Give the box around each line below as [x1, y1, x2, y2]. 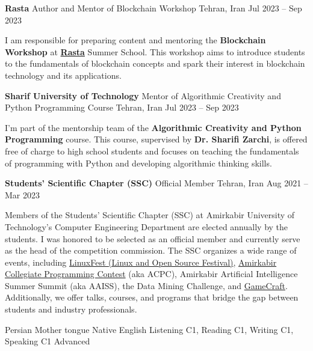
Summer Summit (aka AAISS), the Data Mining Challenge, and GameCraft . [5, 279, 288, 291]
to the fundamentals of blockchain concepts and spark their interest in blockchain [5, 57, 305, 70]
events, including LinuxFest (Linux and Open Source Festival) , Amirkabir [5, 255, 277, 268]
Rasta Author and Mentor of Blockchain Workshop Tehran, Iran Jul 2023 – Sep [5, 2, 302, 14]
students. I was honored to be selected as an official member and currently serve [5, 232, 300, 245]
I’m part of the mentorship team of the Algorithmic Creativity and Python [5, 121, 302, 133]
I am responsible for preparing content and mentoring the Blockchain [5, 34, 266, 46]
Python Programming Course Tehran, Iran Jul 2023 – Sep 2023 [5, 101, 239, 114]
